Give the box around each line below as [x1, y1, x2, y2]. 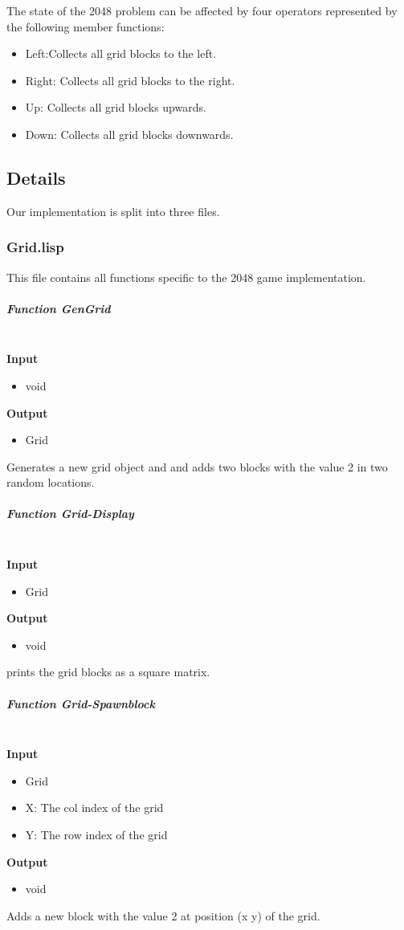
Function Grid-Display [6, 505, 134, 522]
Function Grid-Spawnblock [6, 695, 155, 712]
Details [6, 165, 66, 190]
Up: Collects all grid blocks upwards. [25, 99, 206, 116]
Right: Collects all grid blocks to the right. [25, 71, 235, 88]
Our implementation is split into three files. [6, 202, 220, 219]
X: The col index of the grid [25, 799, 164, 816]
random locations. [6, 474, 95, 491]
